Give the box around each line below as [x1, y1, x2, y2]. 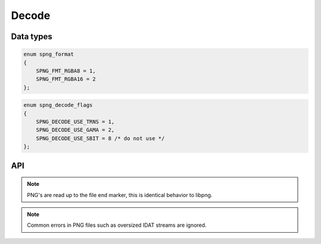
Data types [11, 31, 53, 42]
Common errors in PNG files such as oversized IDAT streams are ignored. [27, 221, 207, 229]
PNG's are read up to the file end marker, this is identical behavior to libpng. [27, 191, 213, 198]
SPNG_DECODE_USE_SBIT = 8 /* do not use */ [36, 135, 165, 142]
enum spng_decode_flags [23, 102, 93, 109]
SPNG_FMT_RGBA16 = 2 [36, 76, 96, 83]
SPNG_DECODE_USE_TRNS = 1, [36, 119, 115, 125]
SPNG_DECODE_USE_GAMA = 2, [36, 126, 115, 134]
